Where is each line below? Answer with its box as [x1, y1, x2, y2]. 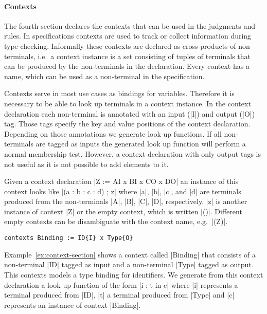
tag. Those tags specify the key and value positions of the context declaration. [4, 118, 251, 129]
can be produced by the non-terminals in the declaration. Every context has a [4, 61, 250, 71]
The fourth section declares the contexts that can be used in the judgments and [4, 20, 256, 31]
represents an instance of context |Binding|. [4, 299, 141, 310]
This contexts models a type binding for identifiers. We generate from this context [4, 269, 263, 280]
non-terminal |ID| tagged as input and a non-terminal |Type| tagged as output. [4, 259, 254, 270]
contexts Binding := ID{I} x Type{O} [4, 234, 133, 242]
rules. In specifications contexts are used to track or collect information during [4, 30, 252, 41]
